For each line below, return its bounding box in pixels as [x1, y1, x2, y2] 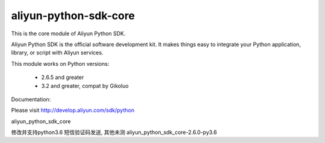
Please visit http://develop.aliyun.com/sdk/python [11, 107, 135, 114]
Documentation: [11, 96, 51, 103]
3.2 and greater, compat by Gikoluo [41, 82, 129, 89]
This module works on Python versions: [11, 60, 110, 67]
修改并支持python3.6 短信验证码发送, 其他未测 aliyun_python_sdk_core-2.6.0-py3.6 [11, 129, 217, 136]
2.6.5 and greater [41, 74, 84, 81]
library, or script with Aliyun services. [11, 49, 104, 56]
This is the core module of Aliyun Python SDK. [11, 30, 126, 37]
